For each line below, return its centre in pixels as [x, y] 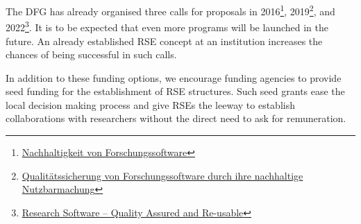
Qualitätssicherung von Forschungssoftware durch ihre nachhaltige [162, 175]
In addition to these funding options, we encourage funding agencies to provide [174, 77]
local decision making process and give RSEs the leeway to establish [150, 104]
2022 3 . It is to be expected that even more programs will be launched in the [167, 26]
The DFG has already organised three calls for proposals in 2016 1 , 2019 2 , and [170, 10]
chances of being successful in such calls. [91, 54]
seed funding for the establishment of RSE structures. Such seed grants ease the [175, 91]
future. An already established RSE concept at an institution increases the [164, 41]
